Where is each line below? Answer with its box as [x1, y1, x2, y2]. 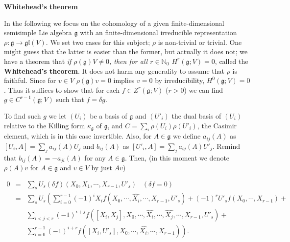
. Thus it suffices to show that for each [4, 84, 120, 95]
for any [84, 152, 106, 162]
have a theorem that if [4, 56, 72, 66]
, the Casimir [197, 120, 237, 130]
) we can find [184, 84, 223, 95]
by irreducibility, [155, 75, 205, 85]
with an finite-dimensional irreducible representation [80, 27, 237, 38]
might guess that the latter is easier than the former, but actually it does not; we [4, 46, 248, 57]
